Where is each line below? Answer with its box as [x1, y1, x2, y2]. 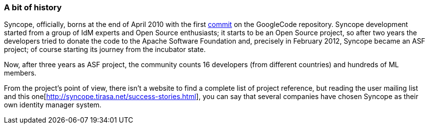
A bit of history [4, 2, 62, 12]
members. [4, 69, 37, 77]
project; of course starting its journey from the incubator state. [4, 45, 206, 54]
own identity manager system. [4, 101, 102, 109]
